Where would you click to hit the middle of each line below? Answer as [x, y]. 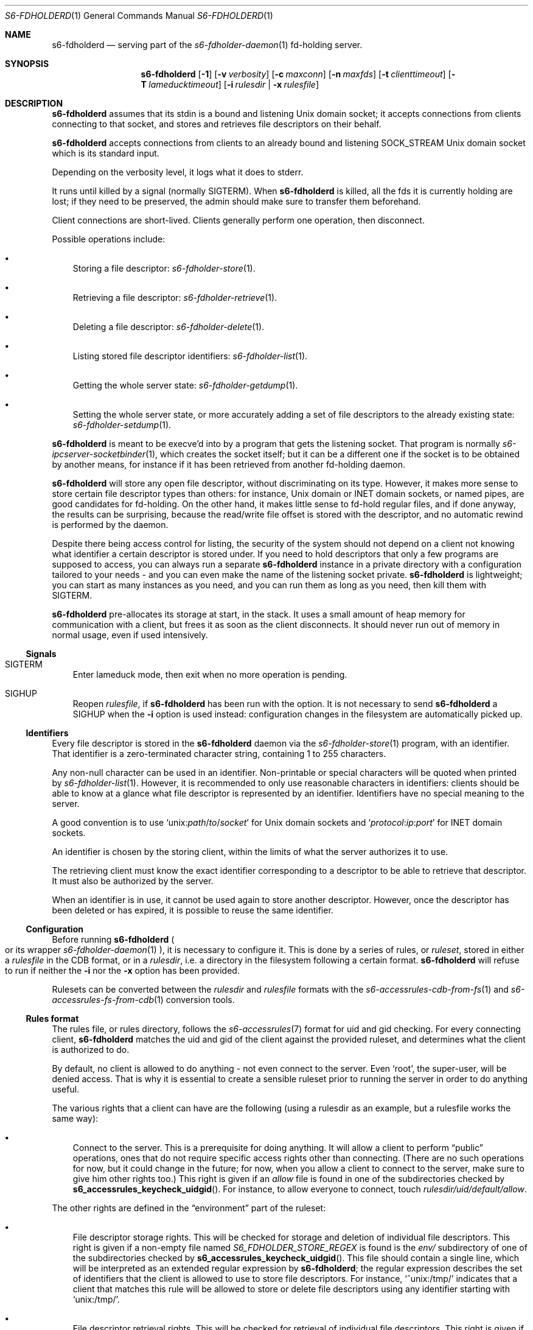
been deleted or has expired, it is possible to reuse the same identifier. [193, 910]
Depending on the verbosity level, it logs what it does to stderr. [178, 172]
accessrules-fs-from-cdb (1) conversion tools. [143, 1000]
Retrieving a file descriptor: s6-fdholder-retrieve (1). [175, 297]
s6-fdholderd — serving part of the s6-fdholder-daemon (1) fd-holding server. [207, 45]
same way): [75, 1118]
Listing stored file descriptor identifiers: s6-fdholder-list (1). [190, 356]
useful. [66, 1089]
